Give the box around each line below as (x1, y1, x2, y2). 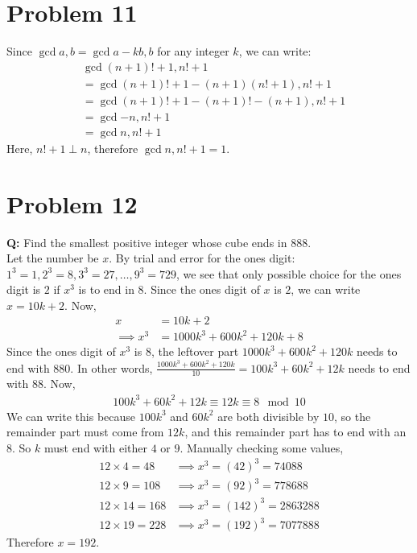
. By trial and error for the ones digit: (109, 250, 295, 266)
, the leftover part (151, 343, 239, 360)
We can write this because (6, 407, 136, 424)
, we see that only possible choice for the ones (176, 265, 402, 282)
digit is (6, 281, 41, 298)
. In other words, (70, 359, 153, 376)
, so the (334, 407, 371, 424)
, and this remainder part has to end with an (184, 423, 407, 440)
